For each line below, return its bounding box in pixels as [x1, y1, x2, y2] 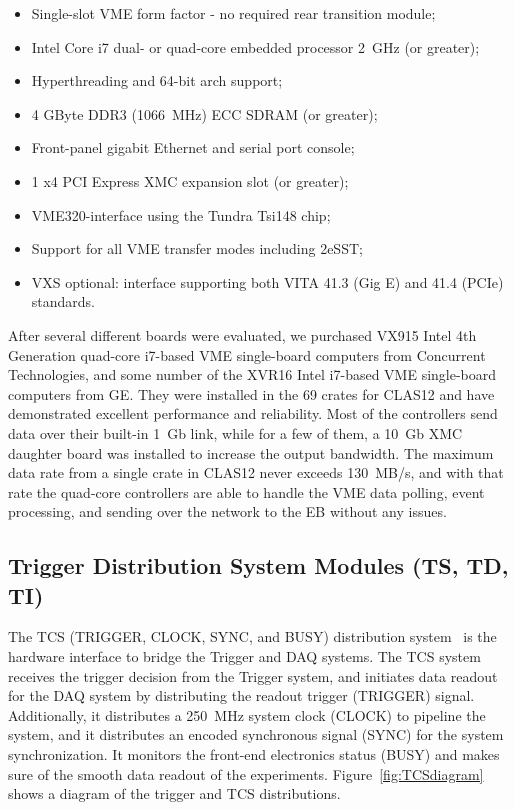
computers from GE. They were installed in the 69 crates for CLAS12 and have [8, 383, 495, 404]
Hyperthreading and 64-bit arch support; [31, 70, 283, 91]
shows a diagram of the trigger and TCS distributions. [8, 783, 341, 804]
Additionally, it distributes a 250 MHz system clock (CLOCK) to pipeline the [8, 704, 486, 725]
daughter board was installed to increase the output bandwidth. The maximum [8, 442, 494, 463]
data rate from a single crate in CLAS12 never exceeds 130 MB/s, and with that [8, 462, 504, 483]
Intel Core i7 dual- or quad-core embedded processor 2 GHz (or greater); [31, 36, 480, 57]
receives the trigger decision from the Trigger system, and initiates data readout [8, 665, 498, 686]
